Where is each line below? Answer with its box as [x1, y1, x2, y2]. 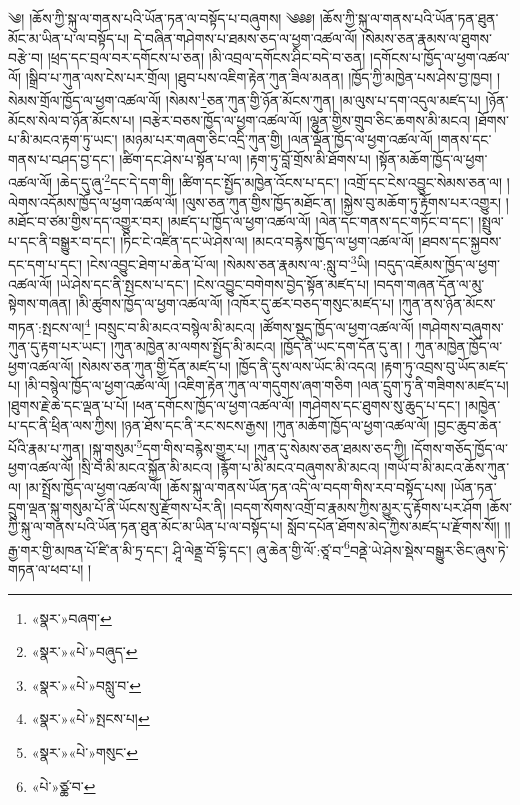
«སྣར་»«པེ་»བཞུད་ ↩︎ [31, 641, 138, 662]
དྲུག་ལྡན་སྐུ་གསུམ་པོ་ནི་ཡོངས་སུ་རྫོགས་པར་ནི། [8, 496, 226, 517]
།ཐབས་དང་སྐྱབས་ [418, 230, 502, 251]
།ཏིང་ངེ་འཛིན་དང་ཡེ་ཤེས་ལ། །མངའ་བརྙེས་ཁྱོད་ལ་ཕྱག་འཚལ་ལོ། [120, 230, 414, 251]
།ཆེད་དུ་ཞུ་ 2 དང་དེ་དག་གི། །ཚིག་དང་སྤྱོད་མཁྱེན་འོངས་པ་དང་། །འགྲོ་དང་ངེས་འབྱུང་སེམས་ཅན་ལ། [56, 169, 503, 193]
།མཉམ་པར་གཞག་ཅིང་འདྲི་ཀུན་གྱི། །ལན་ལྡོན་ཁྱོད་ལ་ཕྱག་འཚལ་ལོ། [122, 129, 433, 150]
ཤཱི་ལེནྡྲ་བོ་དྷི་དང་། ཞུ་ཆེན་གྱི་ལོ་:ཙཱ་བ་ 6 [172, 536, 350, 560]
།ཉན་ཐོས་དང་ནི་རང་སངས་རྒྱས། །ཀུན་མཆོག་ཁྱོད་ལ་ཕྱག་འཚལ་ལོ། [121, 414, 430, 435]
